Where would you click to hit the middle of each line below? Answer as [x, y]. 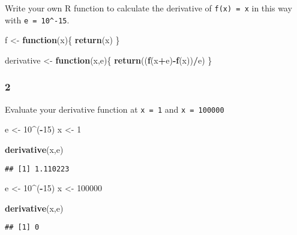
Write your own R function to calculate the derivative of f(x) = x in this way [148, 8]
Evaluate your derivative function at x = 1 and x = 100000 [115, 109]
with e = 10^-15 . [37, 19]
